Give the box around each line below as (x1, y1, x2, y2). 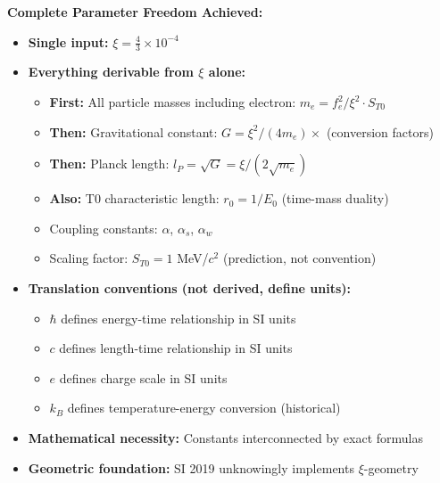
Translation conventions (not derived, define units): (28, 278, 352, 297)
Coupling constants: (49, 218, 158, 237)
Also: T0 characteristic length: (49, 189, 220, 208)
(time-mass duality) (281, 189, 389, 208)
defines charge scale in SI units (59, 368, 228, 387)
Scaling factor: (49, 249, 129, 267)
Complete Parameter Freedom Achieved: (7, 3, 263, 20)
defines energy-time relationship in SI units (61, 308, 296, 327)
